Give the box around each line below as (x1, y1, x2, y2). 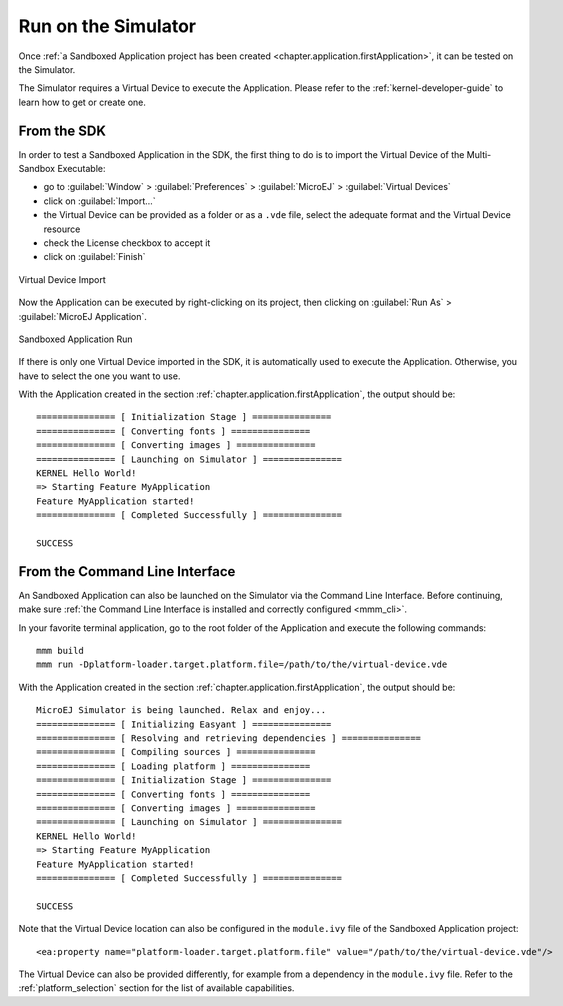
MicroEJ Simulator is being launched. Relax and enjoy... (36, 705, 327, 716)
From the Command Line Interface (18, 563, 236, 580)
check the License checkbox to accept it (43, 236, 211, 249)
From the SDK (18, 122, 107, 139)
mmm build (36, 645, 84, 657)
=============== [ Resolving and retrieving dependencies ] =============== (36, 733, 422, 744)
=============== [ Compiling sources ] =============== (36, 746, 316, 758)
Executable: (56, 163, 106, 175)
